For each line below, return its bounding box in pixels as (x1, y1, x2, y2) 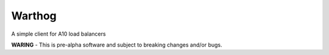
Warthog (11, 9, 57, 22)
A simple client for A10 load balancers (11, 30, 106, 37)
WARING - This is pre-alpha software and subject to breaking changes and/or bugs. (11, 41, 222, 48)
